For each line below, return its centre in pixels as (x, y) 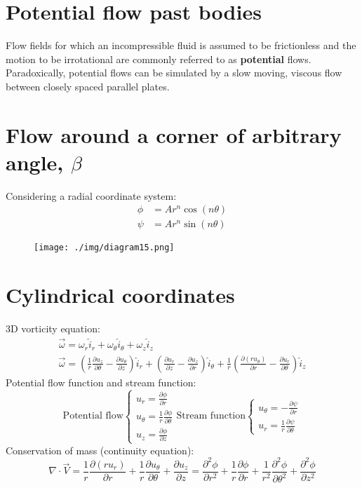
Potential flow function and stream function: (101, 382)
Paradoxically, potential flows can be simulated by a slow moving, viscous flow (174, 73)
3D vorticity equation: (53, 328)
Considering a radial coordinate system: (91, 195)
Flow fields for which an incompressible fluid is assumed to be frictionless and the (181, 45)
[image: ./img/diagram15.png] (104, 248)
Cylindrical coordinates (120, 295)
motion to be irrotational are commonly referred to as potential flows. (159, 59)
